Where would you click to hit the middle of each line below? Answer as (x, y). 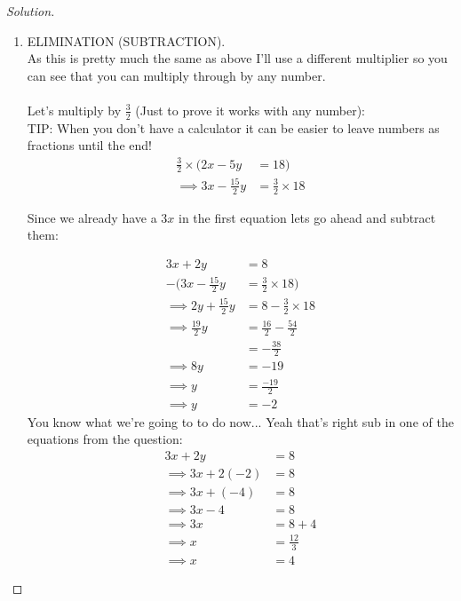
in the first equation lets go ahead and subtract (307, 217)
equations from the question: (105, 439)
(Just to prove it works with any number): (250, 110)
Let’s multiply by (74, 110)
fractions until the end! (89, 145)
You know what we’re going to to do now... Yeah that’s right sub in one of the (240, 421)
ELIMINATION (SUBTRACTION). (126, 40)
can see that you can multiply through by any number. (176, 75)
